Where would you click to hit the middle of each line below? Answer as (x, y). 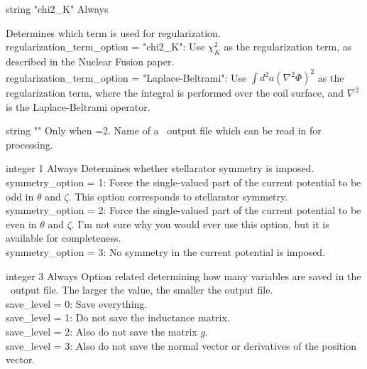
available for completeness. (64, 238)
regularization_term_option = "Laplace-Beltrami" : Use (126, 77)
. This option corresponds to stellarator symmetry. (178, 196)
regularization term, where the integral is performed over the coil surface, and (175, 93)
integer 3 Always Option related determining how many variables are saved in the (183, 276)
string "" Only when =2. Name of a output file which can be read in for (164, 130)
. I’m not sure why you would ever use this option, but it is (200, 224)
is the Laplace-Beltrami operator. (78, 106)
